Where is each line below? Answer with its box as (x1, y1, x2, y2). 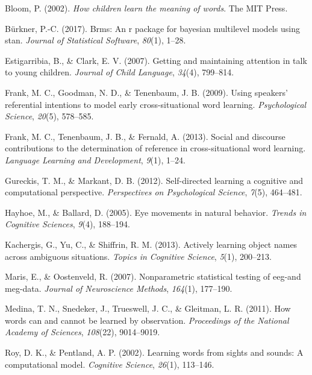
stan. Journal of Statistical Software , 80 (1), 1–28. (5, 34, 186, 46)
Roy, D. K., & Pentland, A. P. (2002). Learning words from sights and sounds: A (5, 346, 304, 359)
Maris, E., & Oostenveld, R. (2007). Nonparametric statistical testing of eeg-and (5, 270, 301, 283)
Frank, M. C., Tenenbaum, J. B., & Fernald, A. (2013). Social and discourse (5, 130, 285, 142)
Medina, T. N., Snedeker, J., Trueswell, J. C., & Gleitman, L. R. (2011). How (5, 302, 291, 315)
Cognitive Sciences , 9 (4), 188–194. (5, 218, 130, 230)
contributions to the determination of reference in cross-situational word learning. (5, 142, 306, 154)
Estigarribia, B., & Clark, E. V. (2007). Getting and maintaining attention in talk (5, 54, 307, 66)
